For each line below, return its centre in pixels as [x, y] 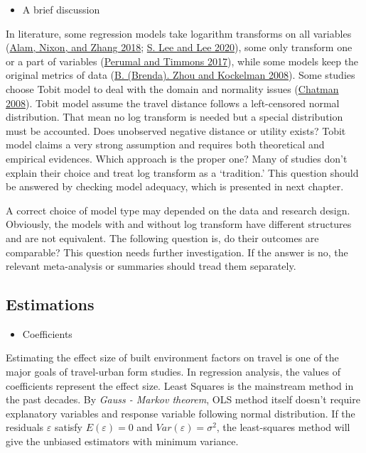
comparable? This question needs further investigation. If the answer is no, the [177, 252]
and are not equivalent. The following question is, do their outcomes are [162, 238]
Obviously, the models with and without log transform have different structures [179, 224]
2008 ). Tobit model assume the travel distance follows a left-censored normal [173, 103]
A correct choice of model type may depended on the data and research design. [178, 210]
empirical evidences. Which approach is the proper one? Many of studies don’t [177, 158]
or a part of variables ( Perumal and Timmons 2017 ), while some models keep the [182, 61]
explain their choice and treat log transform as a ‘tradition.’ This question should [182, 172]
